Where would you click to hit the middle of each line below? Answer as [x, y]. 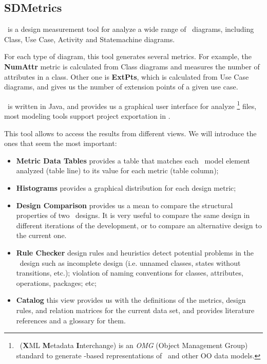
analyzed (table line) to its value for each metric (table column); [117, 170]
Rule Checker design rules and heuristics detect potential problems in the [135, 252]
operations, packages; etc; [56, 283]
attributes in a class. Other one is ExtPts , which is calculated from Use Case [127, 76]
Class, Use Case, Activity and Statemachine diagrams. [90, 39]
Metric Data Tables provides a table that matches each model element [133, 160]
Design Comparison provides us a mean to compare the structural [125, 205]
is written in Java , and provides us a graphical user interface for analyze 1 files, [132, 105]
